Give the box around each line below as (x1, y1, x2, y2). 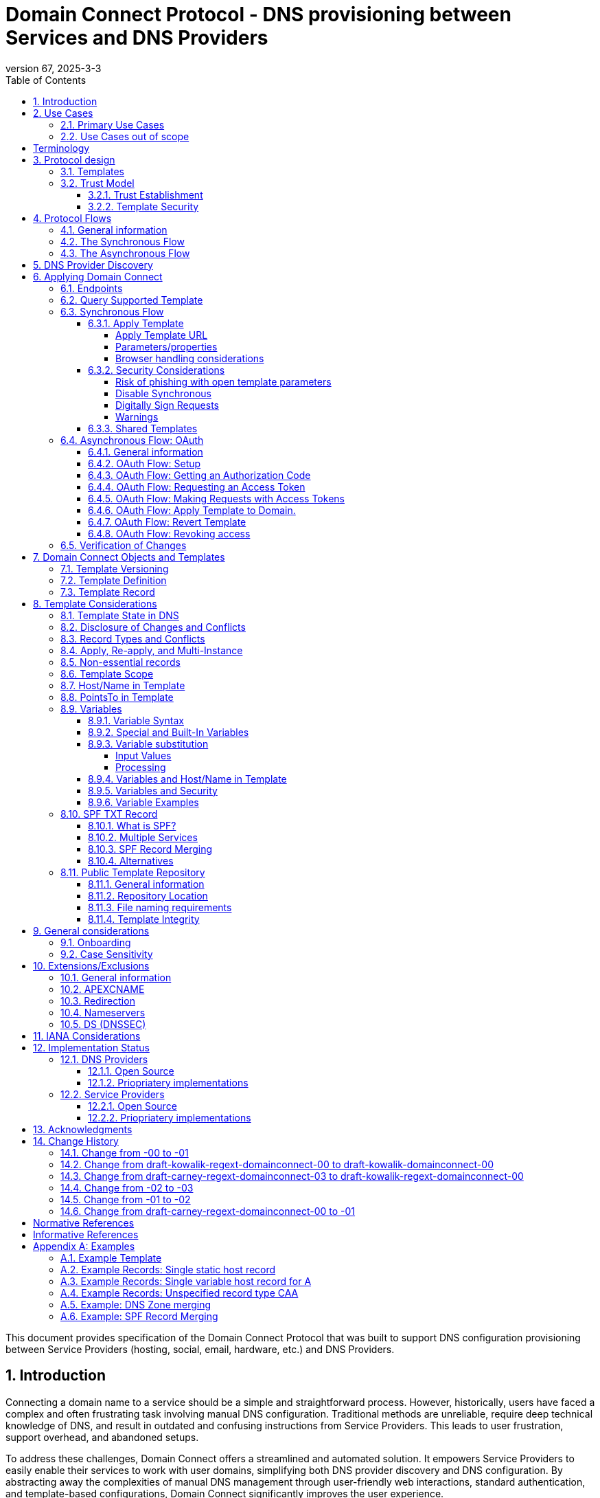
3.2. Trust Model (60, 177, 135, 189)
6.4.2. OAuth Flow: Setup (88, 457, 201, 469)
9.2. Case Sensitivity (60, 948, 153, 960)
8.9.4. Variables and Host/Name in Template (88, 772, 287, 785)
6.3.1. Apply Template (88, 317, 184, 329)
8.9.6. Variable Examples (88, 796, 199, 808)
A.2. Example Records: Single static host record (60, 1263, 276, 1275)
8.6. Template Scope (60, 667, 154, 680)
